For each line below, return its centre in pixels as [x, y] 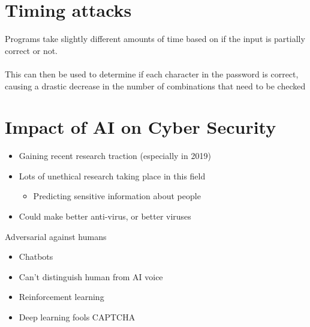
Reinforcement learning [61, 297]
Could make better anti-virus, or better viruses [105, 216]
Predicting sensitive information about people [117, 196]
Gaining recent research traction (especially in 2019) [115, 156]
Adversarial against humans [56, 236]
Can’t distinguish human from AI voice [91, 276]
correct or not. [31, 50]
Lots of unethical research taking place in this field [112, 175]
